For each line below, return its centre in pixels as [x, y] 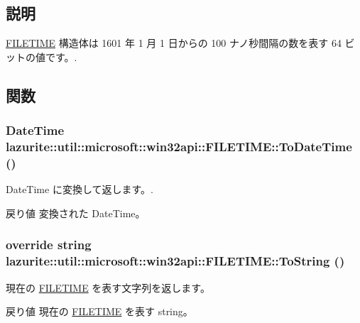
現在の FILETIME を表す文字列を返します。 [108, 287]
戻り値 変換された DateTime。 [76, 213]
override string [49, 245]
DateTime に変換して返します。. [80, 189]
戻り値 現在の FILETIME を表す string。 [99, 311]
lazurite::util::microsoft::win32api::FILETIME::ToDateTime [179, 147]
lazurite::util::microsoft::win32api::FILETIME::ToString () [175, 261]
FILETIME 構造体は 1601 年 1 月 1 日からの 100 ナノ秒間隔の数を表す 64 [174, 43]
